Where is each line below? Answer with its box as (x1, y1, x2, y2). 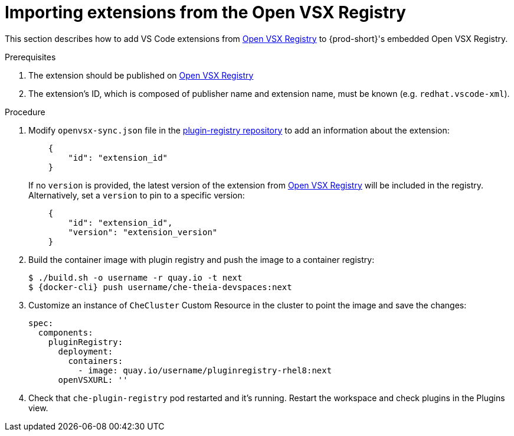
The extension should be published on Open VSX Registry (28, 70, 254, 80)
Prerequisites (5, 51, 56, 62)
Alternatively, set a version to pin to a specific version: (28, 190, 245, 200)
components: (38, 327, 93, 337)
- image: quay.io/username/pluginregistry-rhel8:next (78, 365, 332, 375)
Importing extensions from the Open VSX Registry (5, 2, 406, 22)
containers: (68, 356, 123, 366)
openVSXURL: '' (58, 375, 128, 385)
